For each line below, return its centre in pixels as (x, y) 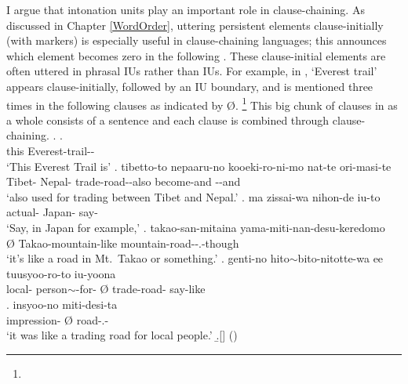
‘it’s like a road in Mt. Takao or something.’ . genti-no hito (148, 258)
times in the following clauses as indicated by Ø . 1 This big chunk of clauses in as (202, 103)
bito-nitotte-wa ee (341, 258)
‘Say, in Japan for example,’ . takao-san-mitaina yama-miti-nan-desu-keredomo (196, 227)
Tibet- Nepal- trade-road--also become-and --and (124, 181)
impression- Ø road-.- (58, 319)
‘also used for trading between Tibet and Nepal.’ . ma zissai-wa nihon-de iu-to (193, 196)
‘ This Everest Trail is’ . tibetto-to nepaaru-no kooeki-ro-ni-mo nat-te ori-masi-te (199, 166)
